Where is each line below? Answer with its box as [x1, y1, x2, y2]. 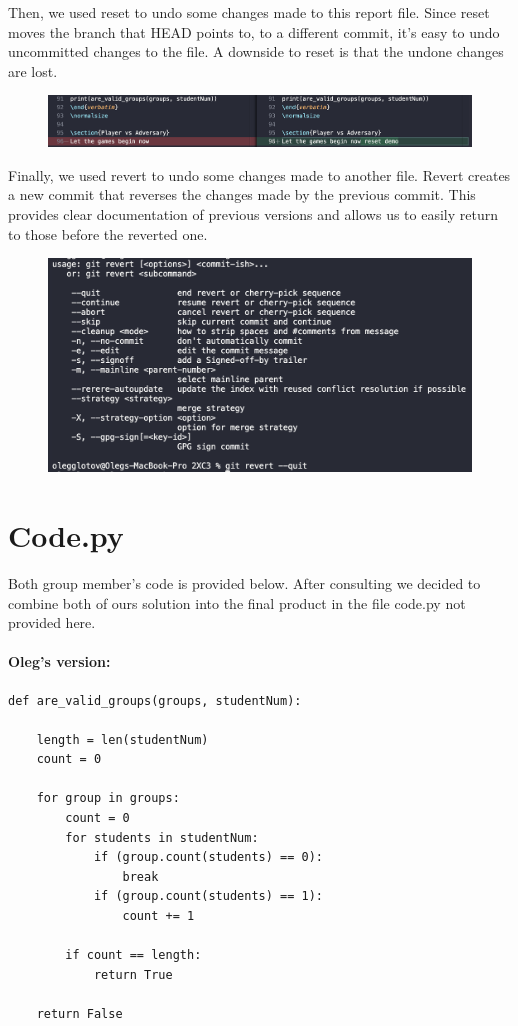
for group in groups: [36, 791, 180, 806]
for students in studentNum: [65, 830, 259, 845]
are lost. [8, 60, 58, 81]
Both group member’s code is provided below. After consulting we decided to [8, 572, 481, 593]
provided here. [8, 612, 96, 633]
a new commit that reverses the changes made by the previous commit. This [8, 184, 476, 205]
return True [93, 967, 173, 982]
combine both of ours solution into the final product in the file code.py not [8, 592, 466, 613]
